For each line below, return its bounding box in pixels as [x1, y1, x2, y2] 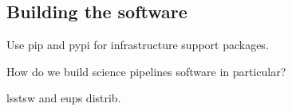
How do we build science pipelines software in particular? [6, 63, 286, 79]
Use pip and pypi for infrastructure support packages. [6, 36, 269, 53]
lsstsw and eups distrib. [6, 90, 121, 106]
